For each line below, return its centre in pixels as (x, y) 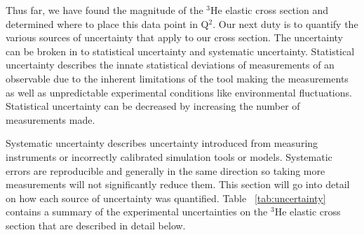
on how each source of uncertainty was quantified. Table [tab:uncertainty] (166, 198)
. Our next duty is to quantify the (285, 23)
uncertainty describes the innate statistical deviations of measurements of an (170, 65)
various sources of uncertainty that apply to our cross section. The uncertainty (174, 37)
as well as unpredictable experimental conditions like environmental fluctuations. (179, 92)
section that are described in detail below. (96, 225)
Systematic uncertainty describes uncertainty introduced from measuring (162, 143)
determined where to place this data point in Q (107, 23)
